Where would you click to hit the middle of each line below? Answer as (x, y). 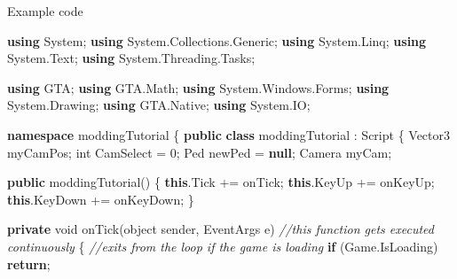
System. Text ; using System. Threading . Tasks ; (131, 58)
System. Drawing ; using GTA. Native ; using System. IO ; (159, 105)
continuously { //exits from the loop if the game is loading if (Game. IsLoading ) (223, 246)
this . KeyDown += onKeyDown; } (101, 199)
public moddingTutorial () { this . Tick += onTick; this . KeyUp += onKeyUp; (221, 182)
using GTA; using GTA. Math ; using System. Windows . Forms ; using (198, 87)
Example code (45, 11)
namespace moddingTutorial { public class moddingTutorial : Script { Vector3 (229, 134)
